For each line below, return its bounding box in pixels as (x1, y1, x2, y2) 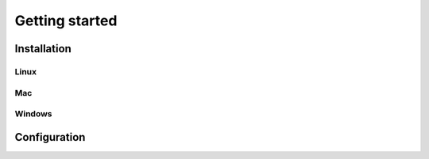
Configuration (14, 131, 86, 144)
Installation (14, 42, 71, 55)
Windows (14, 108, 52, 119)
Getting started (14, 12, 118, 29)
